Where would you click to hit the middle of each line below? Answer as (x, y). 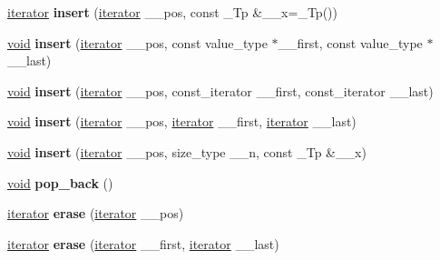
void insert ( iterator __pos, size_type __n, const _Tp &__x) (187, 151)
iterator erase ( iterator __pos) (96, 213)
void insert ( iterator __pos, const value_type (137, 42)
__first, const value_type (350, 42)
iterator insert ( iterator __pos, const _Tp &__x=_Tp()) (172, 12)
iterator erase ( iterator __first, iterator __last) (143, 243)
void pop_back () (60, 182)
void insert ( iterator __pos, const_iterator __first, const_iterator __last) (220, 90)
